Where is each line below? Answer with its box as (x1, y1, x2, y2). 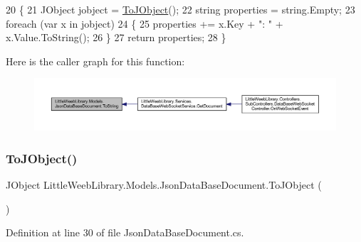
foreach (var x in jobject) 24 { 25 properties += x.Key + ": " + (6, 16, 283, 31)
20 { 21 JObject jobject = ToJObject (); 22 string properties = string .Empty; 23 (6, 2, 355, 16)
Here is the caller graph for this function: (6, 53, 185, 68)
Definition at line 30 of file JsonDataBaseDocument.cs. (6, 225, 244, 240)
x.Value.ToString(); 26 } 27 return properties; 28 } (6, 30, 226, 45)
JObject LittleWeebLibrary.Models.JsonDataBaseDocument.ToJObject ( (6, 177, 322, 192)
